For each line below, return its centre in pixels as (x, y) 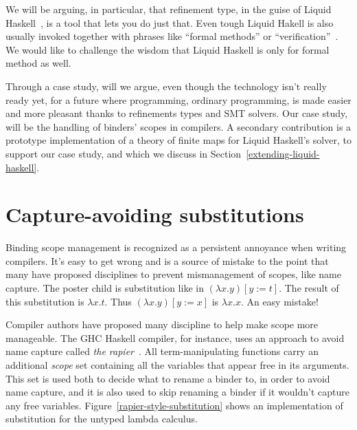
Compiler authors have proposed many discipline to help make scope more (162, 324)
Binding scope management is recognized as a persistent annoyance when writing (176, 247)
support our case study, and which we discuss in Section (124, 153)
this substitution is (45, 301)
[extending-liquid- (283, 153)
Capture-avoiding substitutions (155, 214)
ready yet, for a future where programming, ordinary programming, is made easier (178, 99)
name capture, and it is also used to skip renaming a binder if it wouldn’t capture (177, 392)
